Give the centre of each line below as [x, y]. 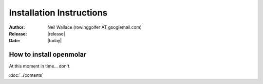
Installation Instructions [58, 13]
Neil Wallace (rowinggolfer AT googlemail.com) [95, 27]
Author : [17, 27]
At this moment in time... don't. [40, 66]
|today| [55, 41]
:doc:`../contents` [26, 75]
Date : [15, 41]
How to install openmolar [48, 55]
